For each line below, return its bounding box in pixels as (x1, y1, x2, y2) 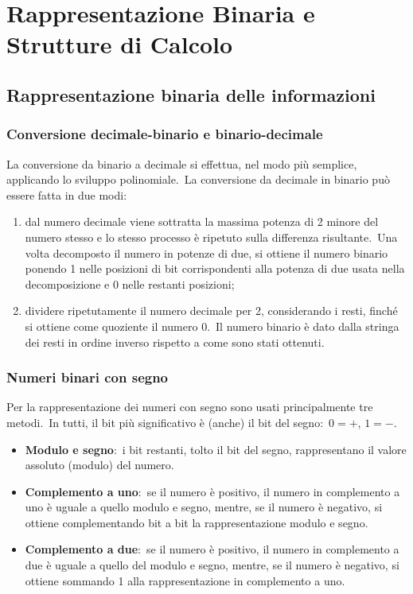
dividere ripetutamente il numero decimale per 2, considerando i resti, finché (25, 302, 398, 319)
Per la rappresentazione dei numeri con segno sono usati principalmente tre (6, 398, 373, 415)
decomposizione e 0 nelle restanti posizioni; (25, 275, 235, 292)
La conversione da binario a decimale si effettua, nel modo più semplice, (6, 155, 357, 172)
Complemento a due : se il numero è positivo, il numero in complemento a (25, 541, 399, 557)
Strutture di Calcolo (6, 28, 233, 60)
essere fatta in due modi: (6, 186, 127, 203)
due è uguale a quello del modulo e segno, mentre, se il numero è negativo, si (25, 557, 399, 573)
